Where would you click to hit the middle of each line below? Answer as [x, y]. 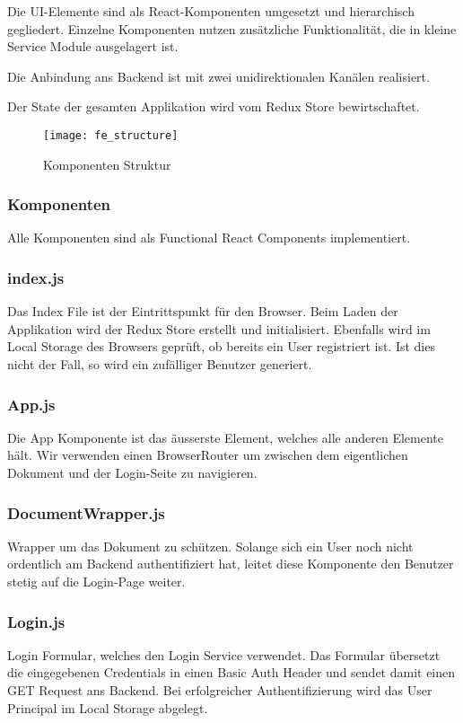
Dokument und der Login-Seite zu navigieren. [132, 473]
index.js [36, 277]
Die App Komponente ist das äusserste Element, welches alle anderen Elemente [225, 437]
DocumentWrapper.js [86, 512]
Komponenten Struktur [107, 164]
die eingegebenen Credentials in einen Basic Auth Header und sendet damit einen [231, 672]
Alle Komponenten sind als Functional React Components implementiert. [209, 238]
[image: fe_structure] [111, 135]
